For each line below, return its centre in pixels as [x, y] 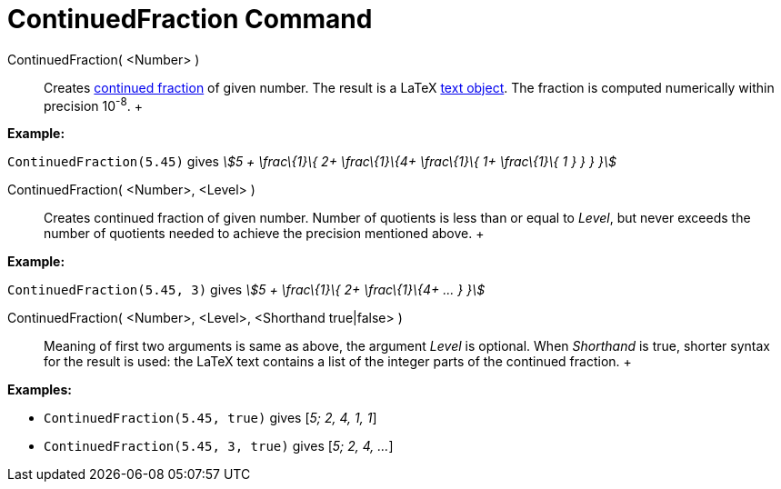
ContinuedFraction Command [190, 19]
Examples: [40, 390]
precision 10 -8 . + [93, 104]
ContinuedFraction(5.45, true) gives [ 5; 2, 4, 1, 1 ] [210, 418]
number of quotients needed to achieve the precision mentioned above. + [264, 234]
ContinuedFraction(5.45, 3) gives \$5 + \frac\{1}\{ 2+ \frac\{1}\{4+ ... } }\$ [246, 290]
